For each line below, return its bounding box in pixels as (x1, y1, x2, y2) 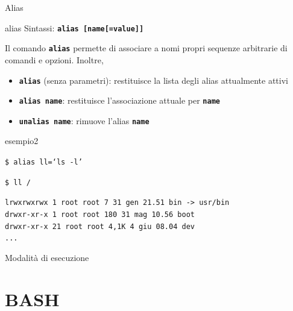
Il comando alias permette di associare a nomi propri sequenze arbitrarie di (5, 42, 288, 54)
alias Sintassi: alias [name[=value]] (5, 21, 144, 34)
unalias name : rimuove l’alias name (19, 114, 150, 127)
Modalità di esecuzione (5, 251, 89, 263)
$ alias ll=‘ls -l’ (5, 158, 83, 167)
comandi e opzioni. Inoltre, (5, 53, 104, 66)
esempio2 (5, 134, 39, 147)
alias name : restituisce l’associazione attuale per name (19, 94, 220, 107)
